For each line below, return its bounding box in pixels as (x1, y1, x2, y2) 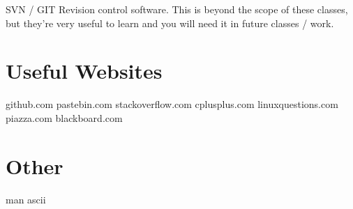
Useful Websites (6, 56, 163, 85)
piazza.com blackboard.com (6, 110, 123, 125)
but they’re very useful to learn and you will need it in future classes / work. (6, 15, 334, 30)
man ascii (6, 192, 46, 206)
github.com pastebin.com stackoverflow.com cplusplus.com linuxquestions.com (6, 97, 338, 111)
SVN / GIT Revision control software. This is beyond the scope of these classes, (6, 2, 348, 16)
